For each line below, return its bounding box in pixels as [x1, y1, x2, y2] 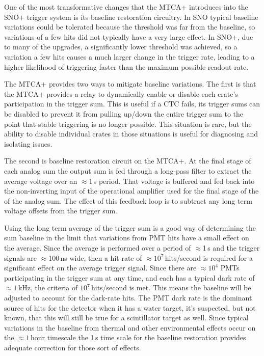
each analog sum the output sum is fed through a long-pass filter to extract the [4, 165, 252, 176]
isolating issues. [4, 138, 52, 149]
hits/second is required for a [165, 252, 253, 263]
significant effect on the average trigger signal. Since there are [4, 262, 197, 273]
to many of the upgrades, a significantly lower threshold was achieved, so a [4, 41, 237, 52]
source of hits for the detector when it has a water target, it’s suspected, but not [4, 302, 256, 313]
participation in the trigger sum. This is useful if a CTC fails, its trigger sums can [4, 98, 260, 109]
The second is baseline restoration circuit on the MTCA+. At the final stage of [4, 155, 251, 166]
